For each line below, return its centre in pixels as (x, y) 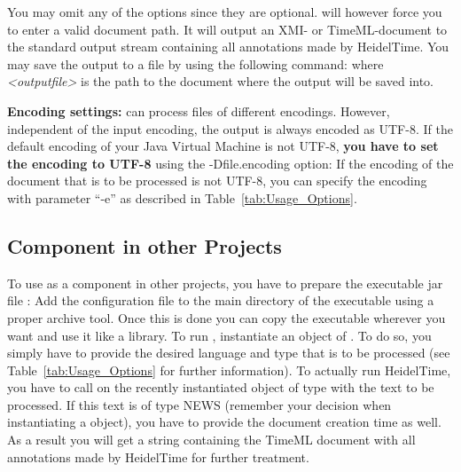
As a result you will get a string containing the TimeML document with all (211, 440)
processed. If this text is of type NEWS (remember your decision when (199, 404)
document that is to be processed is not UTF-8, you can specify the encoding (217, 181)
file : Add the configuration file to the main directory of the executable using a (221, 300)
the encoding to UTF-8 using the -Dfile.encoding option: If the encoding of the (230, 163)
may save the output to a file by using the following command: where (195, 63)
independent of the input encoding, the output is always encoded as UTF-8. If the (230, 128)
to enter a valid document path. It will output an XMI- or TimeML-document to (227, 29)
